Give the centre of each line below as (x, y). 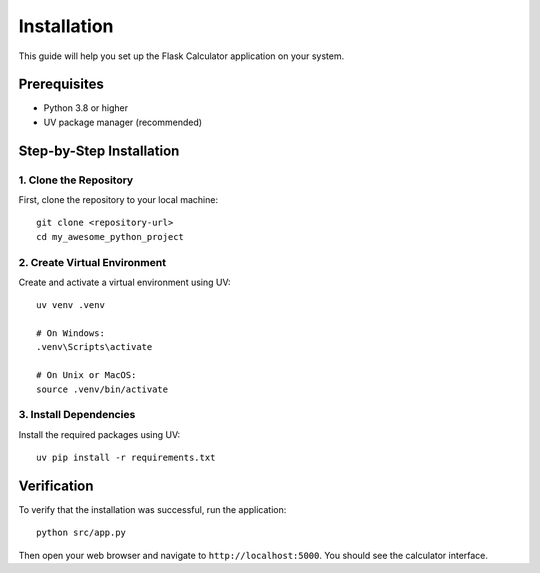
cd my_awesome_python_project (110, 236)
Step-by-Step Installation (99, 150)
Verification (56, 486)
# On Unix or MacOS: (86, 375)
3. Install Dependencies (77, 415)
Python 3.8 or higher (86, 108)
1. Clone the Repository (76, 180)
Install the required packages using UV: (99, 434)
